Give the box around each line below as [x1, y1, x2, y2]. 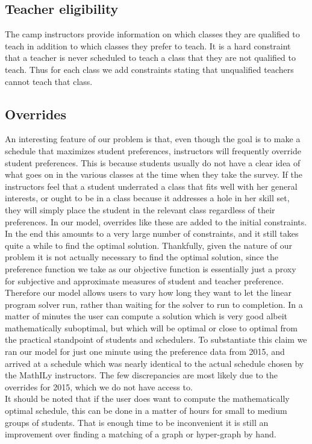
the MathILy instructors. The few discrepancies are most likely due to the [5, 369, 278, 381]
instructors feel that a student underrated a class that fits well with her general [5, 180, 298, 192]
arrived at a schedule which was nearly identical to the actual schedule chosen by [5, 357, 304, 369]
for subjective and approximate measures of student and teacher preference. [5, 274, 284, 287]
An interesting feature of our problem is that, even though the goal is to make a [5, 133, 301, 145]
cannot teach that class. [5, 75, 93, 87]
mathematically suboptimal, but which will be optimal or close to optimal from [5, 321, 298, 334]
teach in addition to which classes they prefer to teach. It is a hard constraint [5, 39, 291, 52]
